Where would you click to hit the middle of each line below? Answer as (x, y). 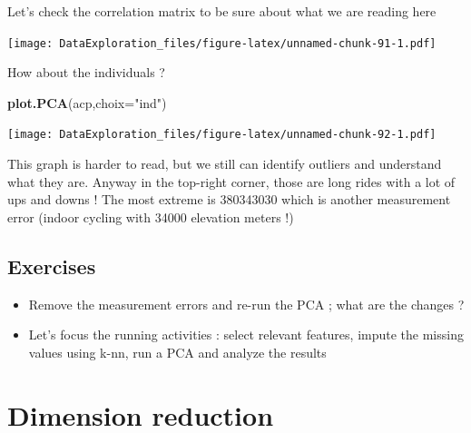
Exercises (52, 266)
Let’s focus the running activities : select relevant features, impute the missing (246, 335)
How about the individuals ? (86, 72)
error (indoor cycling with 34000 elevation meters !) (151, 216)
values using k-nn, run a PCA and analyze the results (177, 352)
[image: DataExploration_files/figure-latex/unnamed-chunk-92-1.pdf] (222, 135)
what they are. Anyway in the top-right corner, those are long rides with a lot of (231, 181)
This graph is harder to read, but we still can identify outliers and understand (225, 164)
